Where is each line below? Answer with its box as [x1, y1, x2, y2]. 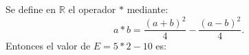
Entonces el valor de [6, 38, 91, 53]
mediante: [127, 2, 169, 16]
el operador [68, 2, 116, 16]
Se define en [6, 2, 56, 16]
